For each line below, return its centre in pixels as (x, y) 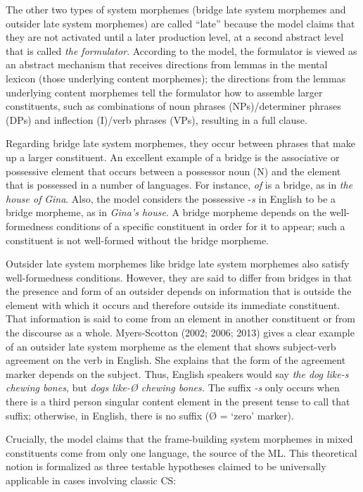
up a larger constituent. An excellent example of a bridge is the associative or (173, 157)
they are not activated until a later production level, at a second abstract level (175, 37)
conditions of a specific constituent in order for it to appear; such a (201, 226)
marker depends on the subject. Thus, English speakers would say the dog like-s (177, 373)
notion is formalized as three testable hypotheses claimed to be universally (166, 466)
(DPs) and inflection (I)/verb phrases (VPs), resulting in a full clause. (157, 119)
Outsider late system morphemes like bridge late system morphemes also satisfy (178, 264)
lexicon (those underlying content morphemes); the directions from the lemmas (176, 78)
